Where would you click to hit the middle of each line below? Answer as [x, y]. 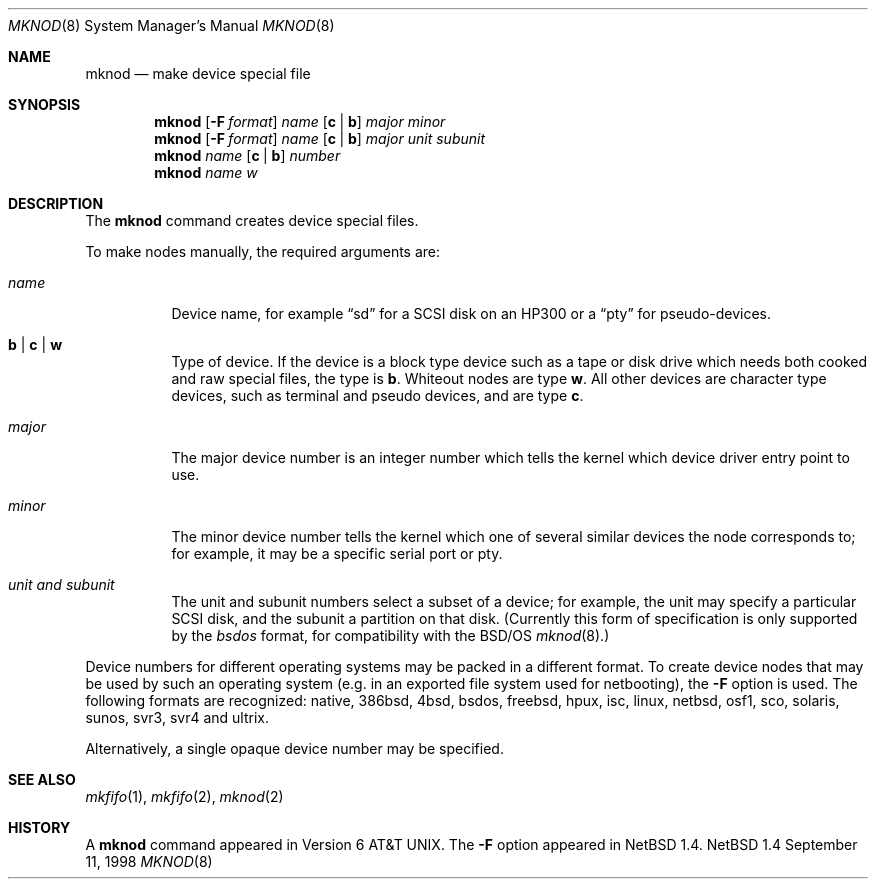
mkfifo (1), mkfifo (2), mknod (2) [184, 796]
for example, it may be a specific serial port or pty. [337, 553]
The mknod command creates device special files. [252, 220]
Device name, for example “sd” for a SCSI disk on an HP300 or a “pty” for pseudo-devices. [471, 313]
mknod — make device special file [198, 73]
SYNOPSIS [44, 104]
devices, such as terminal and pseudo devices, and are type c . [377, 395]
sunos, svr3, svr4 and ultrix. [177, 717]
